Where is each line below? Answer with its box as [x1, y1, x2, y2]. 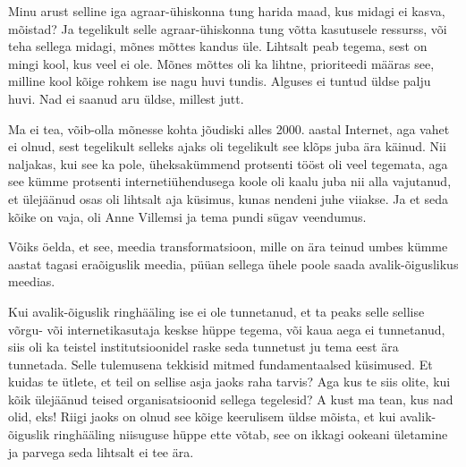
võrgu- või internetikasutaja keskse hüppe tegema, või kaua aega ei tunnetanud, [8, 319, 445, 338]
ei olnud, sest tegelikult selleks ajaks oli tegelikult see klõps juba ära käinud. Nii [8, 137, 446, 156]
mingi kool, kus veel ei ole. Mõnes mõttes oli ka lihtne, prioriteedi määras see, [8, 54, 435, 72]
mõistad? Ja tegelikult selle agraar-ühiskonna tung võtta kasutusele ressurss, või [8, 19, 447, 38]
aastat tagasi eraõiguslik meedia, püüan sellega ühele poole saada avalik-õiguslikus [8, 254, 459, 273]
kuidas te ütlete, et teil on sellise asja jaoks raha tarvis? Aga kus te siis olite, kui [8, 372, 451, 391]
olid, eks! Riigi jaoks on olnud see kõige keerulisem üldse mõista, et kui [8, 407, 396, 426]
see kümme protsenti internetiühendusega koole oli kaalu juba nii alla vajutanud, [8, 172, 452, 191]
